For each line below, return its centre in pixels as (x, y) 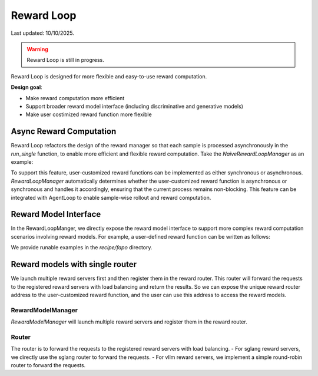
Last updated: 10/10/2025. (43, 33)
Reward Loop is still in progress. (65, 60)
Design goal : (26, 87)
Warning (37, 49)
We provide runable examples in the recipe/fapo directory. (82, 248)
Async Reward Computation (64, 132)
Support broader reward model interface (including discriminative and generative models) (135, 106)
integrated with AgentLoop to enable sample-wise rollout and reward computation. (111, 197)
